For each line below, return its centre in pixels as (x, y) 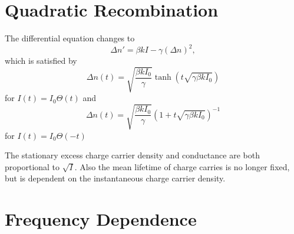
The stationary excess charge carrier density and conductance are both (132, 155)
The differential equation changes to (70, 38)
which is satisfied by (41, 61)
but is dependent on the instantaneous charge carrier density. (115, 178)
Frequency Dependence (101, 219)
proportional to (32, 166)
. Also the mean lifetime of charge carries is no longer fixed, (182, 166)
